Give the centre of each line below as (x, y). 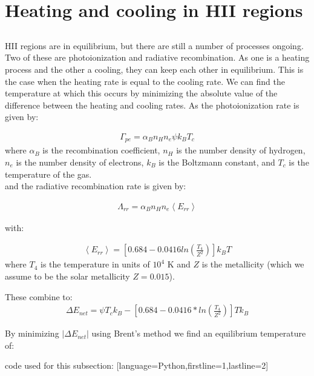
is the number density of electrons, (80, 162)
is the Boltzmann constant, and (217, 162)
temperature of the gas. (48, 174)
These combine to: (39, 296)
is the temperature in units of (95, 264)
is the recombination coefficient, (101, 150)
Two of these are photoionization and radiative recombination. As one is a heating (157, 57)
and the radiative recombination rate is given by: (96, 186)
